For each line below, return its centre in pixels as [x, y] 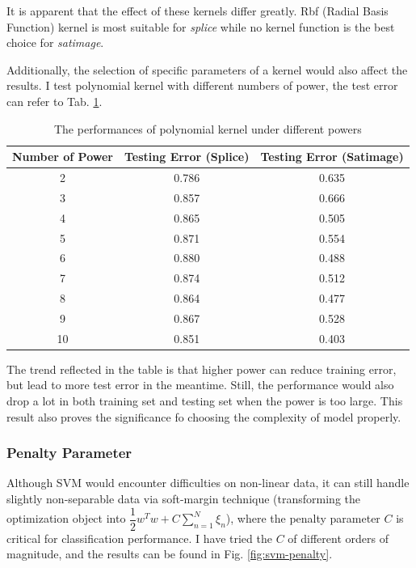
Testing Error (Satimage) [332, 157]
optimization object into [66, 518]
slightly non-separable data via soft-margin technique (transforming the [184, 499]
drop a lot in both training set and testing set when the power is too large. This [205, 401]
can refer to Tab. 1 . [55, 101]
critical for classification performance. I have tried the [139, 538]
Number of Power [63, 157]
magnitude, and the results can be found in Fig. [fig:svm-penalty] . [170, 554]
